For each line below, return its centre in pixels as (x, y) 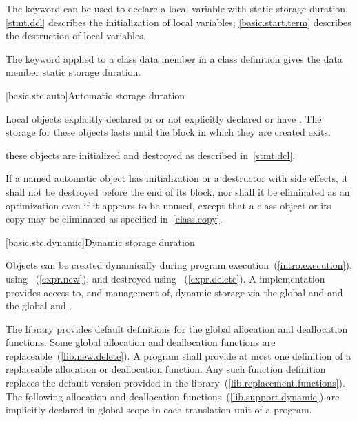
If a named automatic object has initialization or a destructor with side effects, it (177, 178)
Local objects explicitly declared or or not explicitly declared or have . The (164, 118)
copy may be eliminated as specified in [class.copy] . (114, 219)
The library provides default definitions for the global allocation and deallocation (177, 328)
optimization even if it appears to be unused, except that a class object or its (169, 205)
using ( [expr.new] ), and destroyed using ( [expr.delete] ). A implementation (165, 278)
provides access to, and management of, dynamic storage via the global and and (174, 292)
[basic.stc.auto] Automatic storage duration (95, 95)
